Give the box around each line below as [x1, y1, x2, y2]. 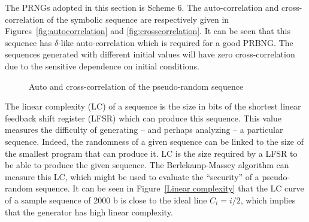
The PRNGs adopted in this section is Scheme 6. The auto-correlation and [5, 1, 279, 13]
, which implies [240, 193, 296, 206]
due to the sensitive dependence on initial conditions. [5, 59, 199, 72]
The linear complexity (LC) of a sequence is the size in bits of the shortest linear [5, 100, 301, 112]
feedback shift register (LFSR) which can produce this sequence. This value [5, 111, 281, 124]
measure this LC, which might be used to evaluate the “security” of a [5, 170, 259, 183]
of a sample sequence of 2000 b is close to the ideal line [5, 193, 207, 206]
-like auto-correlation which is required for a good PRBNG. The [58, 36, 293, 48]
